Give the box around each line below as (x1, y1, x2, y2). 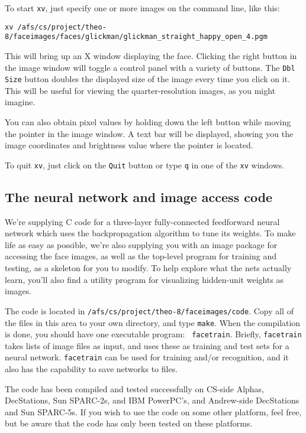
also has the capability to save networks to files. (5, 363, 178, 375)
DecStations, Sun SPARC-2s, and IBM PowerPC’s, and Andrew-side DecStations (5, 394, 299, 406)
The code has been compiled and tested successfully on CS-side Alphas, (5, 382, 265, 395)
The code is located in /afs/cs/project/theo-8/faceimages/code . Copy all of (5, 304, 294, 317)
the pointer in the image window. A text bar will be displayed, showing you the (5, 127, 294, 139)
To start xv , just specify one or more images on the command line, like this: (5, 2, 280, 14)
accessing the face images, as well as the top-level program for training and (5, 250, 276, 262)
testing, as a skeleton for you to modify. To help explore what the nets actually (5, 262, 292, 274)
